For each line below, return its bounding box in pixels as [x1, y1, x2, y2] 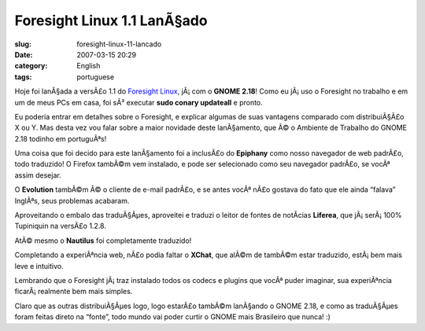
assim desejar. [14, 170, 62, 180]
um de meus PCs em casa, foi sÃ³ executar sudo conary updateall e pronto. [14, 97, 263, 107]
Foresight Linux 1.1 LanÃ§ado [14, 12, 208, 29]
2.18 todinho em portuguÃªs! [14, 134, 107, 143]
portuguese [76, 72, 114, 82]
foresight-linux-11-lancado [76, 39, 162, 49]
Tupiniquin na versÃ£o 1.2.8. [14, 221, 106, 231]
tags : [14, 72, 32, 82]
